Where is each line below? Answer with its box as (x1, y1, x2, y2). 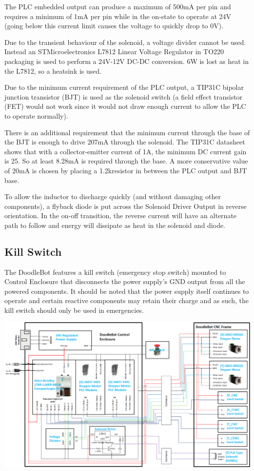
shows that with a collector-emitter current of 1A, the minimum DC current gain (4, 146, 247, 156)
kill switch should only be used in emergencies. (4, 305, 144, 315)
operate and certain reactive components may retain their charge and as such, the (4, 295, 249, 306)
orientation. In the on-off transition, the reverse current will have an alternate (4, 210, 237, 221)
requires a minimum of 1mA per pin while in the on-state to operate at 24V (4, 11, 232, 21)
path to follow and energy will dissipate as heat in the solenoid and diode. (4, 220, 226, 230)
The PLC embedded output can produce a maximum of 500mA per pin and (4, 1, 231, 11)
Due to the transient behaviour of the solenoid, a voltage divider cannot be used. (4, 37, 246, 47)
